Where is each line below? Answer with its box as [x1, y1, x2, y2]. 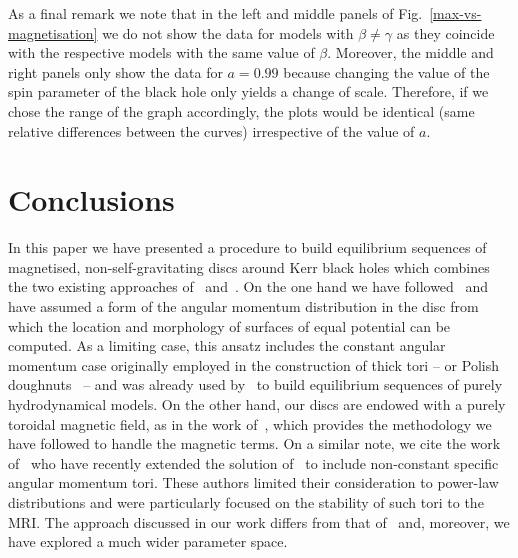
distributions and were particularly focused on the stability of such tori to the [8, 492, 484, 512]
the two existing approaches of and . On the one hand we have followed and [8, 276, 489, 297]
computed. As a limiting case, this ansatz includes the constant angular [8, 335, 446, 356]
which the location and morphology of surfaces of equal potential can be [8, 315, 451, 336]
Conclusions [8, 179, 175, 220]
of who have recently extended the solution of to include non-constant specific [8, 452, 499, 473]
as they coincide [396, 22, 495, 43]
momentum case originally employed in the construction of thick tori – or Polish [8, 354, 499, 375]
